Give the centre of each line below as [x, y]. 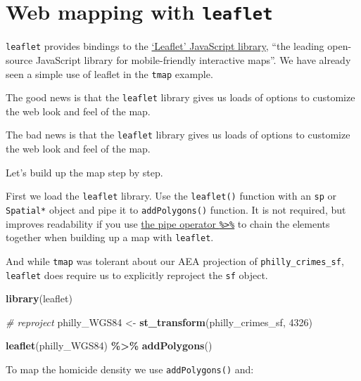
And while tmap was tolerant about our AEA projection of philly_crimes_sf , [175, 260]
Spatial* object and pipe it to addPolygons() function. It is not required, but [176, 209]
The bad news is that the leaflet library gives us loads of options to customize [178, 135]
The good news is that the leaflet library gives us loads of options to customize [180, 97]
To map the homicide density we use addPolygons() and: [130, 369]
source [19, 59]
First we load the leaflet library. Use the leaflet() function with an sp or [171, 196]
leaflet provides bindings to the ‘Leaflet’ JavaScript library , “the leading [165, 46]
